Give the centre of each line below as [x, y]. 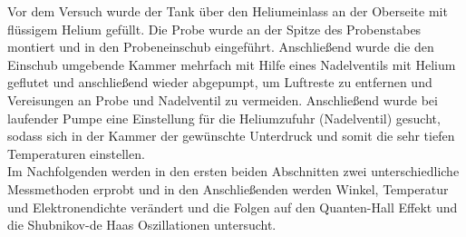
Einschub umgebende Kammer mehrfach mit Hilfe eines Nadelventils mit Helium [232, 64]
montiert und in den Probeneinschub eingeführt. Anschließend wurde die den [221, 47]
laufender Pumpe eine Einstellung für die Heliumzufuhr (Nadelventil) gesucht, [224, 118]
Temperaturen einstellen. [76, 153]
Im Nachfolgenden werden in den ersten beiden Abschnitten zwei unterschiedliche [233, 171]
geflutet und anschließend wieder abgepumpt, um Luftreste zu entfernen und [220, 82]
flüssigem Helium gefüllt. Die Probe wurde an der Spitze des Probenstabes [214, 29]
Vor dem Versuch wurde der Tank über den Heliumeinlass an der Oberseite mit [228, 11]
